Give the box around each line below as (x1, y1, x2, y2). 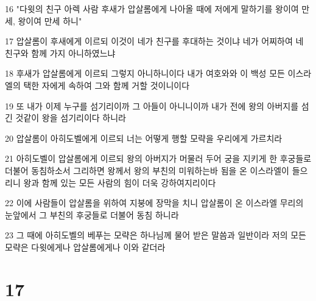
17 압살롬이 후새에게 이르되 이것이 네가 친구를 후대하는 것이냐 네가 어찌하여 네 (5, 35, 304, 47)
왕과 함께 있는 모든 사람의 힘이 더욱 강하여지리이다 (23, 176, 216, 189)
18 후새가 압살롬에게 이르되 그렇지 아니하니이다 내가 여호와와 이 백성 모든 (5, 67, 285, 80)
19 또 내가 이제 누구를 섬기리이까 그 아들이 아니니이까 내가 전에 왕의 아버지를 (5, 99, 299, 112)
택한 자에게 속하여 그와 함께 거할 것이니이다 (23, 78, 190, 91)
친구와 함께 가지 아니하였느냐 (5, 46, 116, 59)
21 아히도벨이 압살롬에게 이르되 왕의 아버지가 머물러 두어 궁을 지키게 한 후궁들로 (5, 152, 312, 165)
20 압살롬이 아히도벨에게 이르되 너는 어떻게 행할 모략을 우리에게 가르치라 (5, 131, 283, 144)
